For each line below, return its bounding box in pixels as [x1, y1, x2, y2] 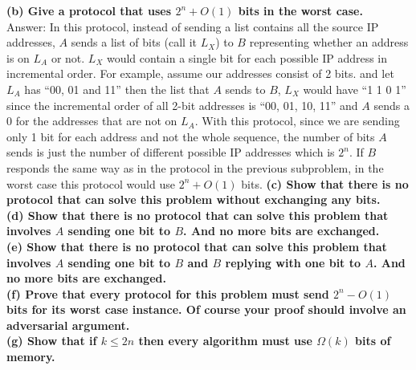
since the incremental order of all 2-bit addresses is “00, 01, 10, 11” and [6, 96, 358, 113]
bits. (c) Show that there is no [241, 175, 409, 192]
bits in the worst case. [238, 2, 363, 18]
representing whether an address [249, 34, 409, 51]
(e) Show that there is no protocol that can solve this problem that [6, 238, 387, 254]
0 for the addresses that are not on [6, 112, 177, 129]
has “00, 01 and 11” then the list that [24, 80, 210, 97]
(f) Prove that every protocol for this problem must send [6, 285, 329, 302]
